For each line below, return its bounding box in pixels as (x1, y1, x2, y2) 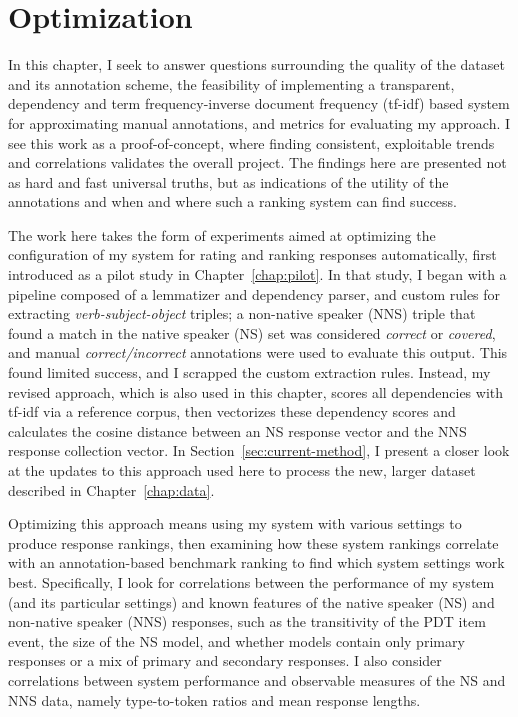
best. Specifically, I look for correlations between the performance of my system (8, 571, 495, 592)
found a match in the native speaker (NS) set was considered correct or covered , (8, 322, 496, 343)
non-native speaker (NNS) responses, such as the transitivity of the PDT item (8, 611, 486, 632)
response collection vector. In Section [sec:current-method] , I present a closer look (8, 440, 510, 461)
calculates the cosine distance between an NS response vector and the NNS (8, 420, 467, 441)
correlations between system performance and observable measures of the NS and (8, 669, 506, 690)
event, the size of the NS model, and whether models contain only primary (8, 630, 465, 651)
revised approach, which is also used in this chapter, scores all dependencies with (8, 381, 504, 402)
